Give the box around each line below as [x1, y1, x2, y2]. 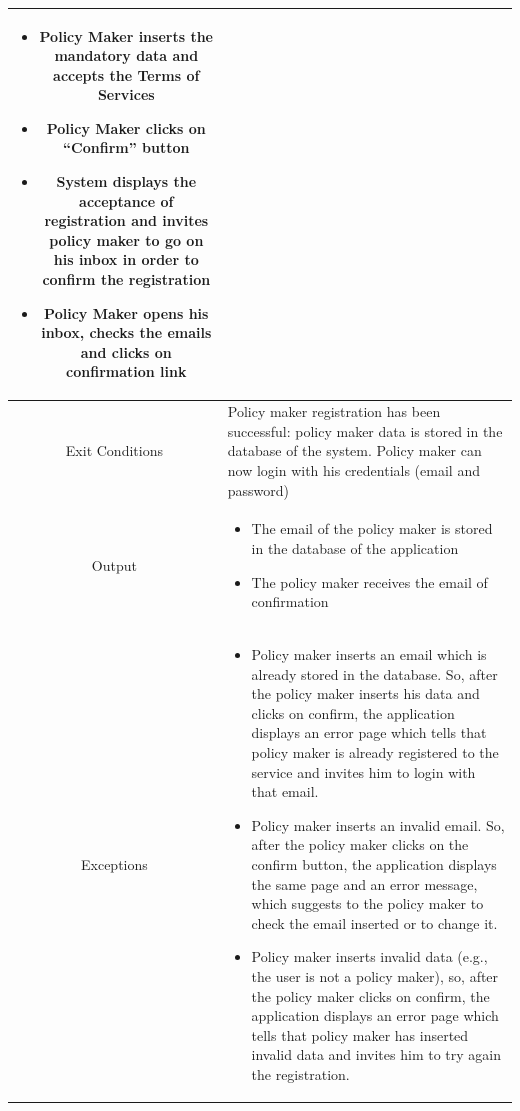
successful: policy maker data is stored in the [227, 420, 503, 441]
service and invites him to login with [251, 761, 476, 782]
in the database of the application [251, 538, 459, 559]
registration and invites [44, 210, 209, 231]
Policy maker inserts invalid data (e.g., [251, 946, 488, 967]
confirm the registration [42, 269, 211, 290]
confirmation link [66, 361, 187, 382]
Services [97, 84, 155, 105]
